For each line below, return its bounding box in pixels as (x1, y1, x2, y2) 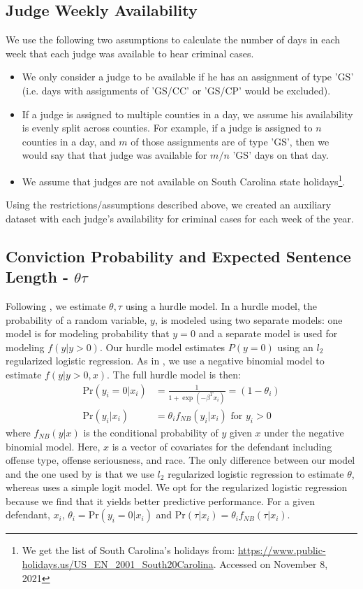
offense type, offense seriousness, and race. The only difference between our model (6, 453, 355, 467)
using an (277, 339, 313, 354)
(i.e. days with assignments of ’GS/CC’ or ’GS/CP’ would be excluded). (22, 83, 331, 97)
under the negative (264, 425, 344, 439)
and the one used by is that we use (6, 466, 154, 481)
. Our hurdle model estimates (99, 339, 225, 354)
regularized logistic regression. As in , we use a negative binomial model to (6, 353, 325, 368)
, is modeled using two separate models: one (154, 312, 343, 327)
